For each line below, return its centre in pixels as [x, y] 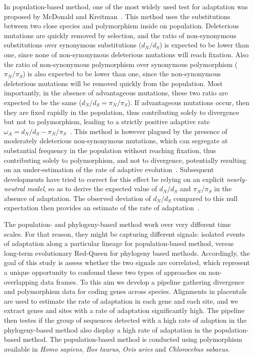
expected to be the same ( [43, 102]
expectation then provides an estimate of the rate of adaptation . [102, 208]
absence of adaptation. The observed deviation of [77, 198]
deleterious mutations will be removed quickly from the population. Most [113, 83]
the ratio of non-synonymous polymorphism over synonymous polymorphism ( [121, 64]
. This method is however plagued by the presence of [149, 131]
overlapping [21, 281]
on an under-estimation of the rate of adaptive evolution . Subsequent [109, 169]
